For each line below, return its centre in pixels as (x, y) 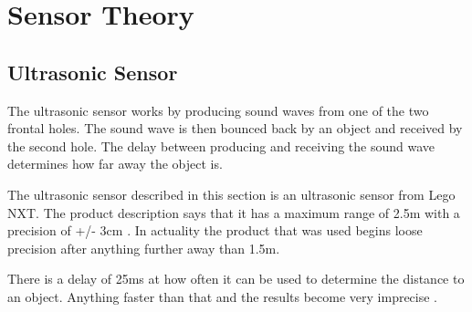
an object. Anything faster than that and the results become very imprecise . (223, 296)
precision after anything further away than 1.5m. (144, 248)
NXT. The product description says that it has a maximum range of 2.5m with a (234, 212)
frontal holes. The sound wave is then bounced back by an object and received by (235, 128)
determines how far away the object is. (115, 164)
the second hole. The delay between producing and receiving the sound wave (221, 146)
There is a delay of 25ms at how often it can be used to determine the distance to (236, 279)
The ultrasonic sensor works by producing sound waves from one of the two (218, 110)
